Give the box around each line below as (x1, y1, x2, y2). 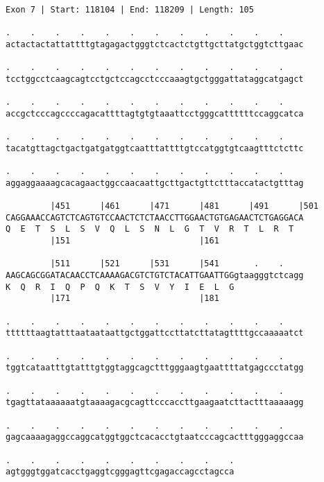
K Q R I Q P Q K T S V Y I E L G (6, 282, 235, 292)
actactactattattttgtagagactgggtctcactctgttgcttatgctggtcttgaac (6, 39, 304, 49)
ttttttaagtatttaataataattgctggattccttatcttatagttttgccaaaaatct (6, 328, 304, 338)
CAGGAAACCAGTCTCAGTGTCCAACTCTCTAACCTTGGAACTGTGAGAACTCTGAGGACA (6, 212, 304, 223)
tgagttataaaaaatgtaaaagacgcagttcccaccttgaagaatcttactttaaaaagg (6, 397, 304, 408)
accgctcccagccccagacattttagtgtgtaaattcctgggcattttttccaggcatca (6, 108, 304, 119)
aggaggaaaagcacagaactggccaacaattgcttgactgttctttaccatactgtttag (6, 178, 304, 188)
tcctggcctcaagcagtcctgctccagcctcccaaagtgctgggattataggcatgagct (6, 74, 304, 84)
